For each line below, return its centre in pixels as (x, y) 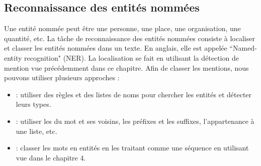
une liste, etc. (36, 131)
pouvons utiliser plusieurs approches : (62, 77)
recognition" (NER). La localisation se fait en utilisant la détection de (132, 57)
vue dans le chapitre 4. (51, 157)
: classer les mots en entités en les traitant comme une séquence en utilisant (132, 148)
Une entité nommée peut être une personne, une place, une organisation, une (122, 28)
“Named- (243, 48)
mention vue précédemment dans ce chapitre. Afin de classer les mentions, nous (126, 67)
